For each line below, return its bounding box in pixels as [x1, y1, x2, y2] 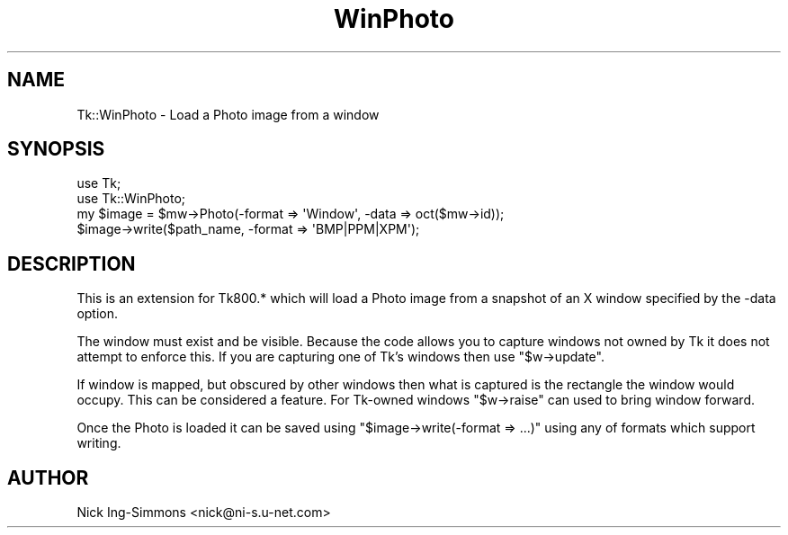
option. [76, 306, 119, 322]
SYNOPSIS [7, 138, 105, 161]
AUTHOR [7, 466, 89, 489]
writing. [76, 435, 121, 451]
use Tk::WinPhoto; [76, 191, 186, 207]
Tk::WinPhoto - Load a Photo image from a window [76, 106, 380, 122]
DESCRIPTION [7, 252, 136, 275]
